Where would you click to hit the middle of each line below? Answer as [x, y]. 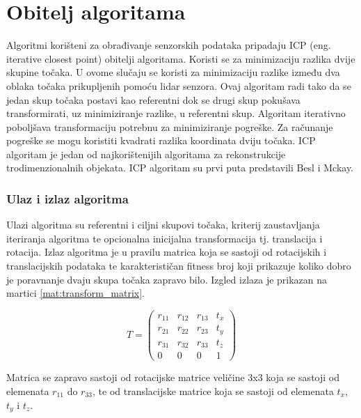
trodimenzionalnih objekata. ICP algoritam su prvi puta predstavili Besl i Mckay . [180, 168]
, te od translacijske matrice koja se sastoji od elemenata [213, 391]
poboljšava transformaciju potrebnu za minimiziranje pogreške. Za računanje [170, 126]
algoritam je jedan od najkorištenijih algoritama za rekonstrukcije [146, 154]
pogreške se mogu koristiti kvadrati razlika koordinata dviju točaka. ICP [161, 140]
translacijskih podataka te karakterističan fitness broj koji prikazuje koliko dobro [179, 266]
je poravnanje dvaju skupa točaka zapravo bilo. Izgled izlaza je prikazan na [167, 279]
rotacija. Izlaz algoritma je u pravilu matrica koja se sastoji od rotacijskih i [167, 252]
